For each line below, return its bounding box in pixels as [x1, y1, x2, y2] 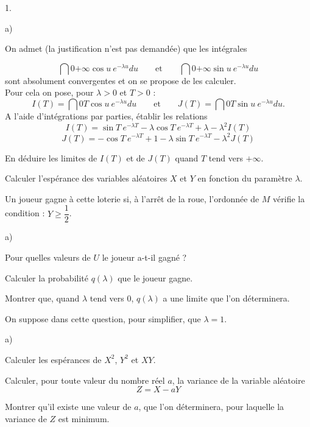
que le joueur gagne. [118, 271, 193, 284]
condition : [5, 206, 45, 219]
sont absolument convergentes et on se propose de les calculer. [5, 74, 236, 86]
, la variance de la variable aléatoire [172, 373, 305, 386]
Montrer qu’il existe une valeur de [5, 400, 132, 413]
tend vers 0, [90, 292, 134, 305]
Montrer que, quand [5, 292, 80, 305]
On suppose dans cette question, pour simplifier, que [5, 312, 201, 325]
